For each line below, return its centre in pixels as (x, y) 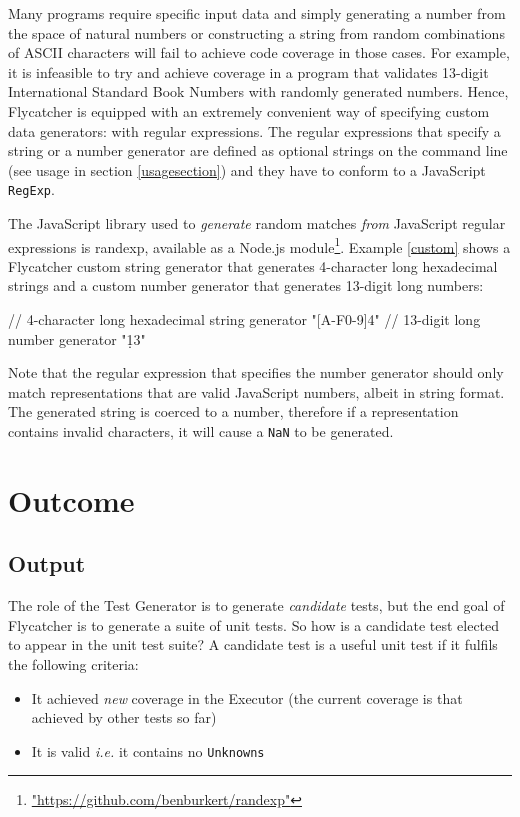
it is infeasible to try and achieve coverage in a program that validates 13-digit (248, 71)
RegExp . (31, 189)
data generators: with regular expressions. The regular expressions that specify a (254, 130)
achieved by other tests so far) (124, 717)
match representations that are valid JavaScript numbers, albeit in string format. (256, 391)
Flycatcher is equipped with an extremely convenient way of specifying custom (249, 110)
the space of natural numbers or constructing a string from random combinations (256, 32)
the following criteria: (73, 664)
